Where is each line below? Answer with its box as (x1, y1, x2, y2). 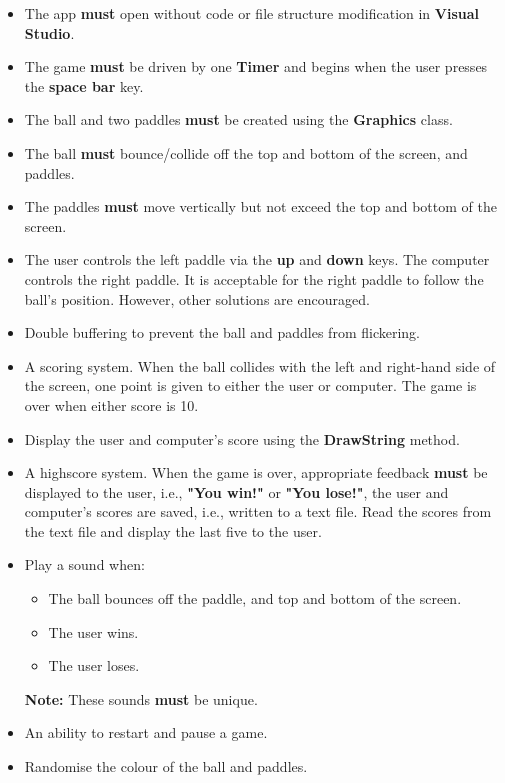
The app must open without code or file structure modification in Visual (24, 3, 480, 23)
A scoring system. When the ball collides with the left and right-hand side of (24, 355, 496, 376)
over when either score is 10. (24, 394, 199, 415)
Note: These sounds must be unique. (24, 688, 258, 709)
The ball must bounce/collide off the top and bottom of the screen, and (24, 142, 468, 163)
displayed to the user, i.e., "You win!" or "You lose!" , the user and (24, 481, 449, 502)
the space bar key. (24, 75, 144, 96)
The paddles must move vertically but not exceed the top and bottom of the (24, 196, 497, 217)
